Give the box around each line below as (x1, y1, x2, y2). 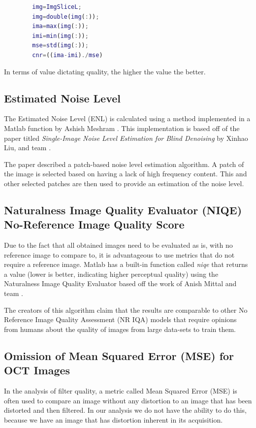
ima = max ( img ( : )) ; (32, 23, 89, 30)
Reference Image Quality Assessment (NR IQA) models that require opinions (4, 314, 237, 325)
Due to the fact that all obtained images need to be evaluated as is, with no (4, 240, 233, 250)
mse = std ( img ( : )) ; (32, 42, 89, 49)
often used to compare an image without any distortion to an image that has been (4, 395, 252, 405)
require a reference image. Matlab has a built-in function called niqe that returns (4, 259, 248, 269)
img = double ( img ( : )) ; (32, 13, 99, 20)
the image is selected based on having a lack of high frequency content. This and (4, 168, 247, 179)
